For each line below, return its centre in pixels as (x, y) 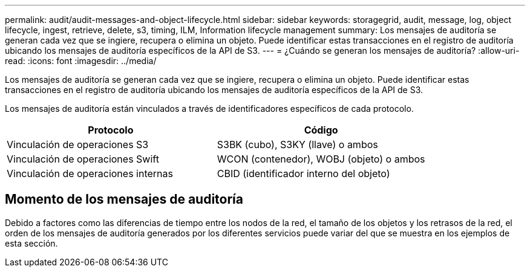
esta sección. (31, 243)
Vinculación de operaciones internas (90, 173)
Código (321, 130)
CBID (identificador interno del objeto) (303, 173)
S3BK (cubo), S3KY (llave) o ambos (297, 144)
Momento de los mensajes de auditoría (124, 199)
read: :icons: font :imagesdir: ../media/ (81, 61)
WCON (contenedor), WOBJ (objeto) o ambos (321, 159)
